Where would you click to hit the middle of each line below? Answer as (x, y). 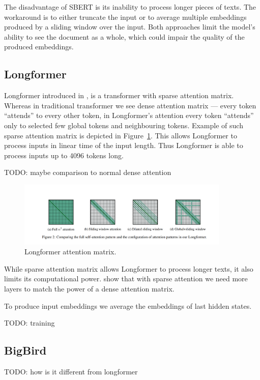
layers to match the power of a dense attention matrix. (89, 289)
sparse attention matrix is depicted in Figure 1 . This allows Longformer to (121, 135)
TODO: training (30, 323)
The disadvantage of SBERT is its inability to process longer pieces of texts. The (130, 7)
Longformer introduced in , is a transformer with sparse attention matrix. (119, 95)
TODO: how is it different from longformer (71, 372)
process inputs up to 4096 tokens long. (64, 155)
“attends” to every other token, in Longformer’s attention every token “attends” (129, 115)
